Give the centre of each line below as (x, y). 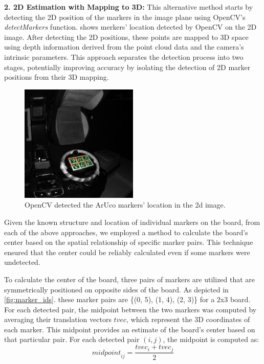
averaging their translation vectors (58, 319)
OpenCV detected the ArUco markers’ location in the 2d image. (125, 205)
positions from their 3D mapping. (57, 77)
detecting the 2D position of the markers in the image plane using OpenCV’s (125, 17)
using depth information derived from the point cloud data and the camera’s (124, 47)
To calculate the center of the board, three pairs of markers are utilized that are (130, 279)
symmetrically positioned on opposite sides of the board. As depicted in (116, 289)
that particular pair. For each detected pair (72, 339)
